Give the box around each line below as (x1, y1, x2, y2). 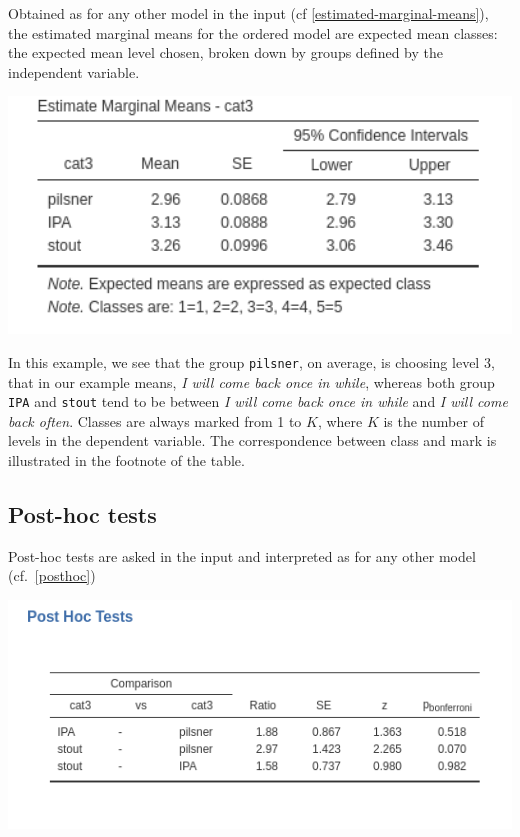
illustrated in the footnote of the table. (8, 449, 245, 470)
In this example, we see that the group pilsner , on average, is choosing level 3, (8, 351, 495, 372)
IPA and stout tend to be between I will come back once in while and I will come (8, 391, 508, 412)
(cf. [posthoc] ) (8, 565, 96, 586)
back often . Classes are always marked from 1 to (8, 410, 302, 431)
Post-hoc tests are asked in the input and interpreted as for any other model (8, 545, 476, 566)
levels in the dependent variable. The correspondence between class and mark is (8, 430, 497, 451)
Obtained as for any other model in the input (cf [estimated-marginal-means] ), (8, 3, 489, 23)
